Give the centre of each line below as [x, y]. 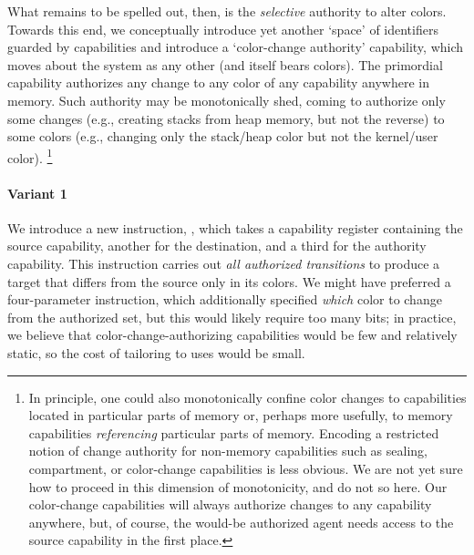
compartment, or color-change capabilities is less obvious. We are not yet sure [246, 468]
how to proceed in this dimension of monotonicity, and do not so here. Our [238, 486]
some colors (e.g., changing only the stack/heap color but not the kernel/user [223, 136]
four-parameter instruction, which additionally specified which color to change [225, 299]
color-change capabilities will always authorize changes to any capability [230, 504]
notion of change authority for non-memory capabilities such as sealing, [228, 451]
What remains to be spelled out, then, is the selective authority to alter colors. [227, 11]
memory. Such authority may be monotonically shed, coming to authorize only [227, 100]
